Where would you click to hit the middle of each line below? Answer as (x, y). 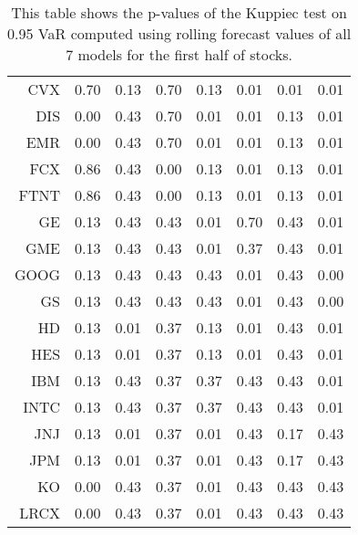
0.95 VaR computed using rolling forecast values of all (179, 33)
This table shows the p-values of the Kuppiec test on (179, 12)
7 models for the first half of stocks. (179, 54)
